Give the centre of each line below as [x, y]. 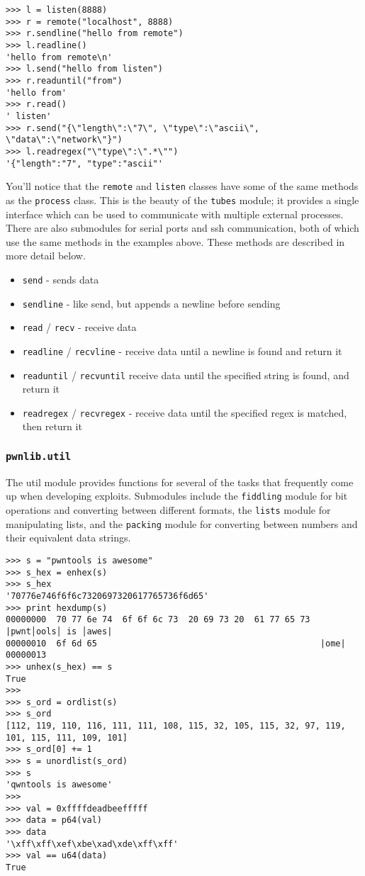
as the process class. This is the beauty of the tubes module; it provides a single [182, 200]
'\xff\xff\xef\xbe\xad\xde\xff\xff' [92, 844]
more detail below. [46, 255]
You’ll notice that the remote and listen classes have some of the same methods [182, 186]
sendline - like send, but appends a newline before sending [151, 303]
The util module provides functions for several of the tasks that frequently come [180, 482]
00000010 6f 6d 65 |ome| [176, 643]
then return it [52, 426]
